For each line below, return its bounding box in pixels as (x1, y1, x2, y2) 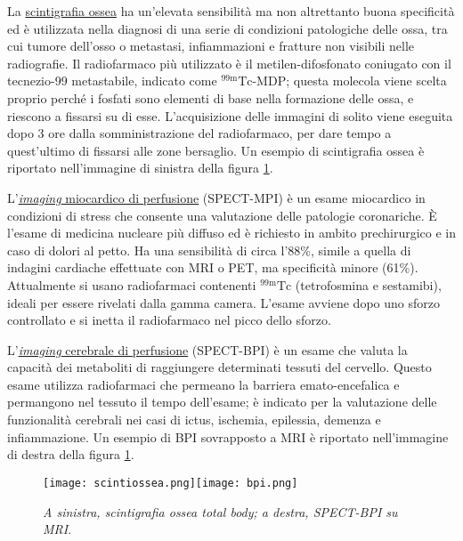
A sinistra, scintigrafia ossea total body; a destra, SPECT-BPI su (43, 502, 398, 521)
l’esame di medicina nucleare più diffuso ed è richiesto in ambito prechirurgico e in (7, 223, 457, 242)
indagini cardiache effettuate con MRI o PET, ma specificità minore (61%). (7, 258, 418, 277)
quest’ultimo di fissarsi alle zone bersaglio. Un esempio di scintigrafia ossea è (7, 141, 425, 159)
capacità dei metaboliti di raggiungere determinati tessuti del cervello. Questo (7, 358, 432, 376)
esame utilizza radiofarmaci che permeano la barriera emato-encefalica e (7, 375, 400, 393)
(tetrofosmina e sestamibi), (295, 275, 442, 294)
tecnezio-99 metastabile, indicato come (7, 71, 217, 90)
